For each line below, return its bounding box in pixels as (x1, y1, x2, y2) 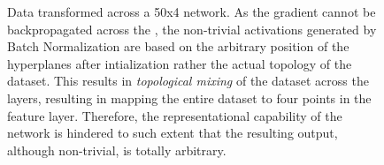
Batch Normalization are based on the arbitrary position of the (7, 37, 349, 56)
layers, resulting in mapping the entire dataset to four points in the (7, 88, 372, 107)
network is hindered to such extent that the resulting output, (7, 124, 338, 142)
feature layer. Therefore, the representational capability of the (7, 106, 342, 124)
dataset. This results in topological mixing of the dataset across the (7, 71, 369, 90)
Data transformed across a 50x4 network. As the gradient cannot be (7, 3, 376, 20)
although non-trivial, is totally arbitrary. (7, 140, 227, 159)
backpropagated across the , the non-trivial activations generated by (7, 19, 377, 38)
